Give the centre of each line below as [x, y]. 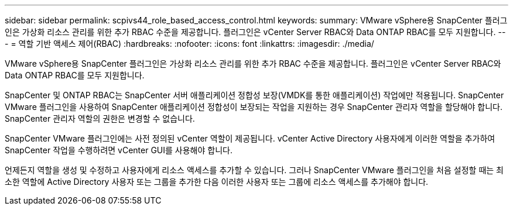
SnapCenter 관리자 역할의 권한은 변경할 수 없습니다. [100, 118]
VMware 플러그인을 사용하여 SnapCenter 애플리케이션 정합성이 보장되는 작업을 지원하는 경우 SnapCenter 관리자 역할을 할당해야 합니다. [254, 107]
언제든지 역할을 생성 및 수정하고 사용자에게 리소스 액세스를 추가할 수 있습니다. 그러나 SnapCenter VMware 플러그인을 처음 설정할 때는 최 [254, 170]
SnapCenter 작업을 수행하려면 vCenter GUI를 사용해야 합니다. [119, 150]
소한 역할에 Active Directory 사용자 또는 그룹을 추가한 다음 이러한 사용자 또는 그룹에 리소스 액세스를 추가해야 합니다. [217, 182]
